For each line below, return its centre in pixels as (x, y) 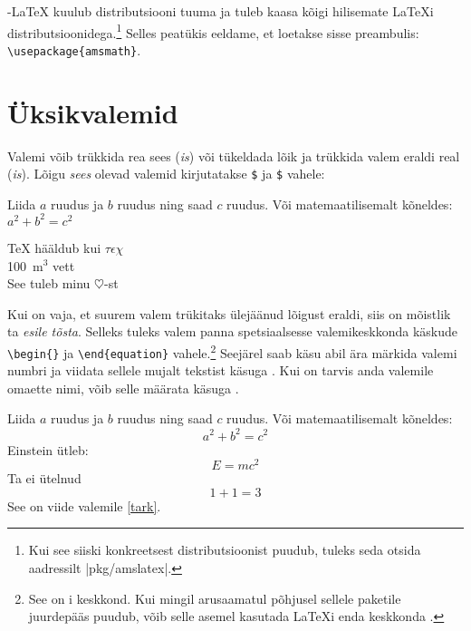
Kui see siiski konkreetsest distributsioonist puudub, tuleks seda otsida (225, 550)
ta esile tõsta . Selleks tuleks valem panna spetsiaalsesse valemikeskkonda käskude (233, 331)
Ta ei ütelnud (44, 478)
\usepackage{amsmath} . (74, 49)
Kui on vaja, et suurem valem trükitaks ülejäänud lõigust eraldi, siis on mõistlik (229, 313)
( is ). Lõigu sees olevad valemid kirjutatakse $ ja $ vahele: (166, 174)
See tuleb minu (49, 283)
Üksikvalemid (93, 112)
